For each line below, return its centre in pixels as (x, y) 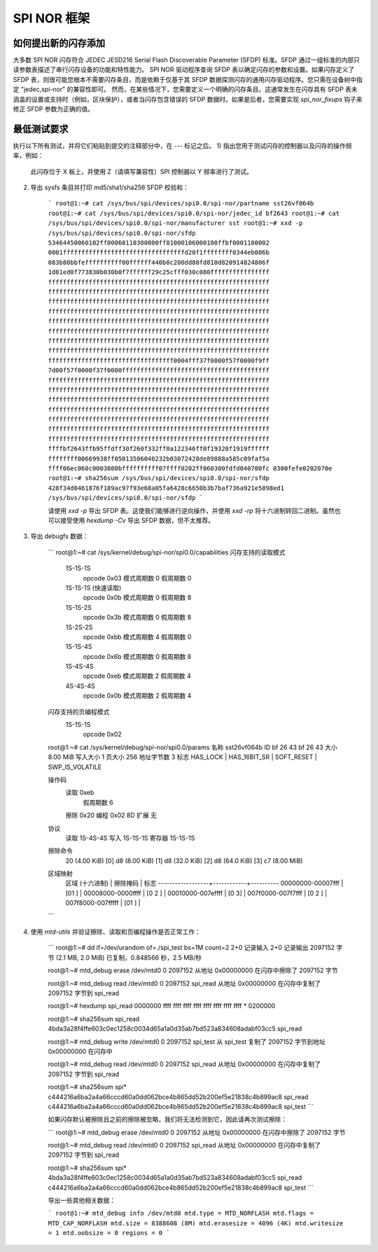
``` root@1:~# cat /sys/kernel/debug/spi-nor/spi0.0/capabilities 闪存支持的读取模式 (167, 552)
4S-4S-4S (80, 686)
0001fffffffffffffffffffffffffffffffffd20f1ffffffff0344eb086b (159, 253)
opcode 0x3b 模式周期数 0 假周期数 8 (137, 618)
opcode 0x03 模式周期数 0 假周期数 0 (137, 578)
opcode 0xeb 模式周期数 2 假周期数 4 (137, 676)
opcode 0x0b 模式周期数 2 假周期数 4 (137, 696)
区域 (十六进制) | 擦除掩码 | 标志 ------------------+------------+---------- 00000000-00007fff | (204, 883)
